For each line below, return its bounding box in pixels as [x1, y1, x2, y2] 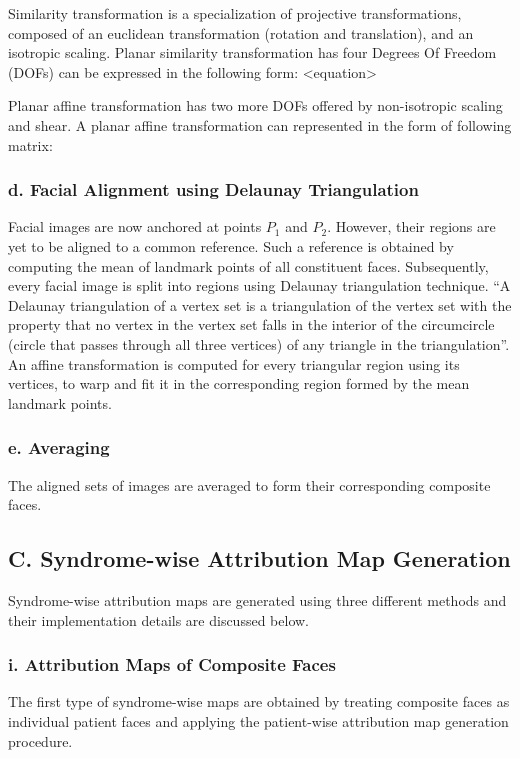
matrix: [8, 134, 53, 155]
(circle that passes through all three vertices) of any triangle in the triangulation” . [8, 333, 510, 354]
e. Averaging [8, 435, 110, 460]
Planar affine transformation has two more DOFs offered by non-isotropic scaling [8, 95, 503, 116]
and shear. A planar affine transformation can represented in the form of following [8, 114, 512, 135]
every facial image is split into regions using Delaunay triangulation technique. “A [8, 275, 511, 296]
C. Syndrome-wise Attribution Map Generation [8, 543, 511, 574]
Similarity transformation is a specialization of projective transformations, [8, 3, 462, 23]
